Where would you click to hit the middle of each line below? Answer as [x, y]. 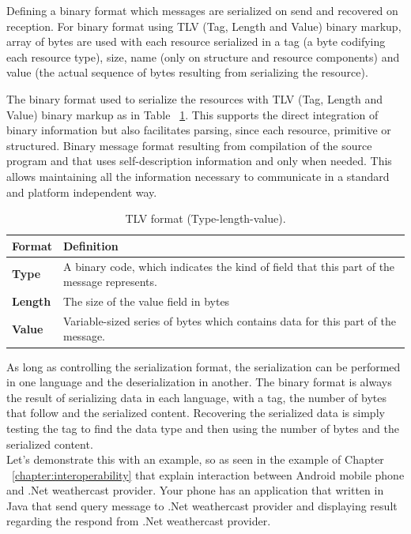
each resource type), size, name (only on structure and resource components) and [203, 56]
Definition [90, 245]
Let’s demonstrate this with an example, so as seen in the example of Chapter [195, 459]
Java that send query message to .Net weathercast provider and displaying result [202, 505]
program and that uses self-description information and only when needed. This [199, 161]
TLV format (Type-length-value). [205, 218]
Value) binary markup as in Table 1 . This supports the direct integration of [192, 114]
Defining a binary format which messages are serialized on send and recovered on [202, 10]
